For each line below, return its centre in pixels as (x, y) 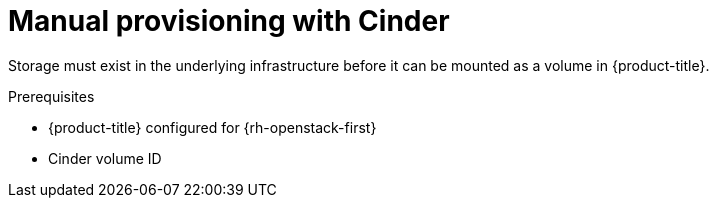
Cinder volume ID (105, 158)
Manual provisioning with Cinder (229, 21)
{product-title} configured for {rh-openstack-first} (212, 127)
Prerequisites (51, 96)
